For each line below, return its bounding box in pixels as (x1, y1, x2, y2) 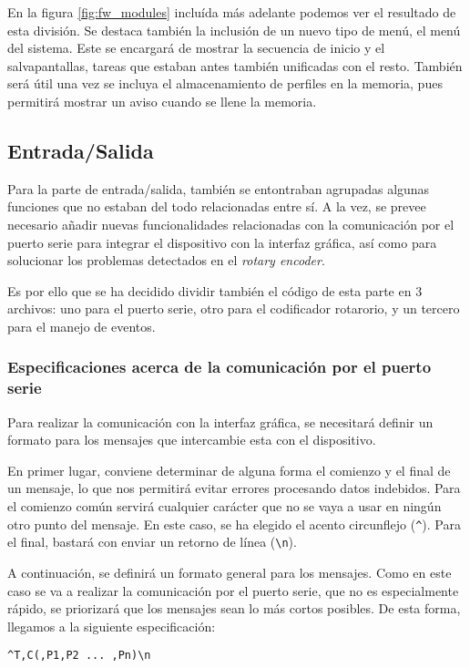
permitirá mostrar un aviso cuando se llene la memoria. (7, 91, 317, 110)
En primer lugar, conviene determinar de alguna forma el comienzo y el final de (7, 460, 451, 479)
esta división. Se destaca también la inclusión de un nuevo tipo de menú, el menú (7, 20, 461, 39)
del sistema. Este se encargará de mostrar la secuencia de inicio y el (7, 38, 385, 57)
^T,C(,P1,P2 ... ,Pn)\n (7, 649, 151, 663)
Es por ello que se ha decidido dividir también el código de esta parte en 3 (7, 281, 423, 300)
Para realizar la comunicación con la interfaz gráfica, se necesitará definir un (7, 412, 434, 431)
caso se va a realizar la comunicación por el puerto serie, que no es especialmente (7, 581, 459, 600)
